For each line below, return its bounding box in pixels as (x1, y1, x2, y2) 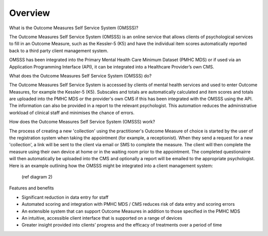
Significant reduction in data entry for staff (21, 194, 109, 200)
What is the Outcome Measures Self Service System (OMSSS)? (9, 25, 138, 31)
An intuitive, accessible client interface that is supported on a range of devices (21, 215, 183, 221)
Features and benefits (9, 185, 54, 191)
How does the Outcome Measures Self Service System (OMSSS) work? (9, 119, 155, 125)
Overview (9, 7, 50, 18)
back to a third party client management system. (9, 48, 109, 54)
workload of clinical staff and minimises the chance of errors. (9, 110, 135, 116)
